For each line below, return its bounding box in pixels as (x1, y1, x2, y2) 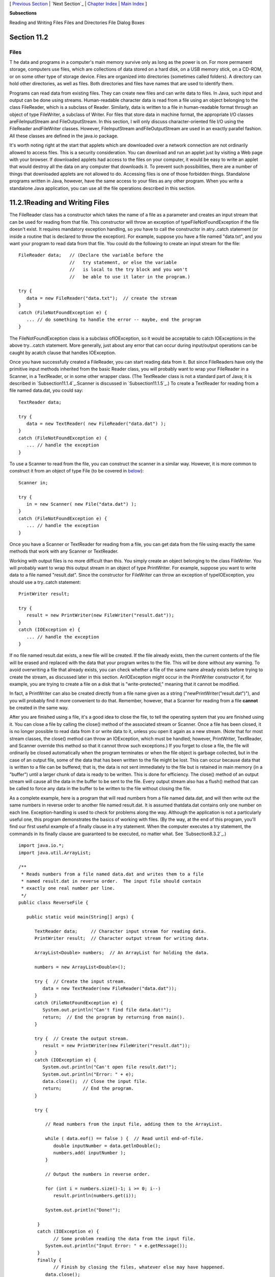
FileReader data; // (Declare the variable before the (18, 252, 164, 258)
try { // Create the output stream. (34, 1035, 129, 1042)
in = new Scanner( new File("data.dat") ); (26, 501, 137, 507)
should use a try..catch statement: (9, 579, 81, 585)
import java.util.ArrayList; (18, 849, 91, 856)
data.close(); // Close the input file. (42, 1078, 148, 1084)
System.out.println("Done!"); (45, 1207, 121, 1213)
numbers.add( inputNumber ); (53, 1150, 126, 1155)
